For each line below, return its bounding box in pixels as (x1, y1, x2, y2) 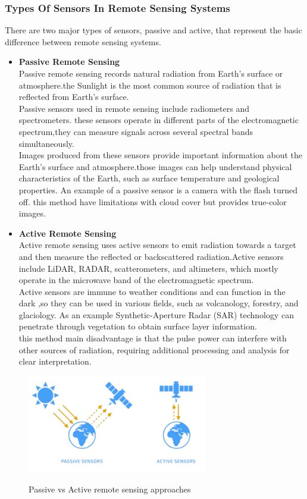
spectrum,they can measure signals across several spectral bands (18, 125, 253, 137)
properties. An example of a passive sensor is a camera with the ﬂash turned (18, 183, 297, 196)
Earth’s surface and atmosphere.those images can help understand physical (18, 160, 292, 172)
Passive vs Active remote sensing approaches (29, 482, 191, 495)
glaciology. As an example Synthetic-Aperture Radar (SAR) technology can (18, 308, 295, 321)
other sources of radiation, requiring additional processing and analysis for (18, 343, 290, 356)
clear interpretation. (18, 355, 92, 368)
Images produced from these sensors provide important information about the (18, 149, 303, 161)
